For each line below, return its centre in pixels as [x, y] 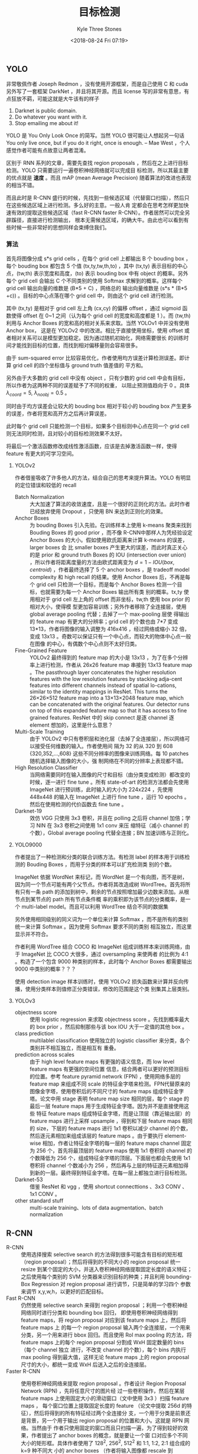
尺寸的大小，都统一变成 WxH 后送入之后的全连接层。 [85, 1364]
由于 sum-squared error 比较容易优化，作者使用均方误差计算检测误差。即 [95, 358]
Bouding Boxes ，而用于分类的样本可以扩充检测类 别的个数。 [101, 864]
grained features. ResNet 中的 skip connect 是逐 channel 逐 [102, 718]
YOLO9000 [28, 845]
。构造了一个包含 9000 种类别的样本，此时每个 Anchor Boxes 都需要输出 [103, 962]
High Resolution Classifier [46, 768]
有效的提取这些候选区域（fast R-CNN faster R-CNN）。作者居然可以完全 [98, 213]
